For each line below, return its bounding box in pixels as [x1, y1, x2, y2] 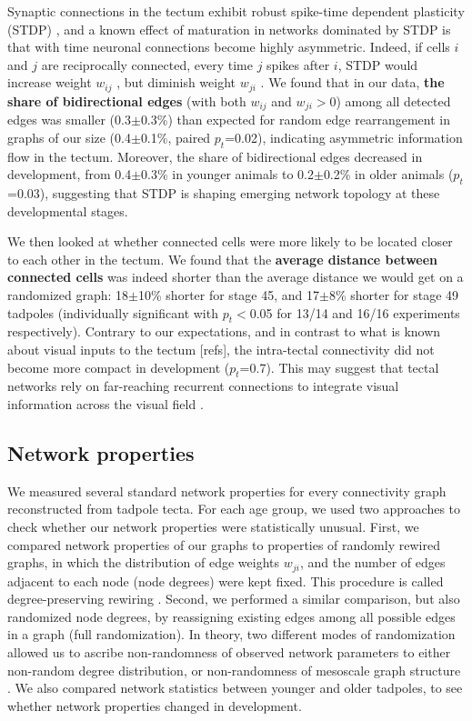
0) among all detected [329, 91, 451, 110]
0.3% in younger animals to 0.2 [141, 165, 314, 184]
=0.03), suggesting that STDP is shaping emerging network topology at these [7, 184, 440, 203]
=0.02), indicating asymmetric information [225, 127, 463, 146]
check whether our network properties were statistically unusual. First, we [7, 516, 419, 536]
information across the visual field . [7, 395, 204, 413]
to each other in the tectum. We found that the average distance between [7, 249, 438, 268]
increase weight [7, 73, 92, 92]
